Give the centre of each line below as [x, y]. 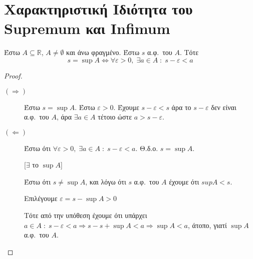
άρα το [181, 107]
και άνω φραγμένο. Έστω [103, 52]
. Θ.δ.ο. [147, 148]
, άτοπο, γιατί [207, 225]
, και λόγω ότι [106, 181]
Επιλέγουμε [41, 198]
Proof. [13, 75]
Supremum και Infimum [87, 28]
